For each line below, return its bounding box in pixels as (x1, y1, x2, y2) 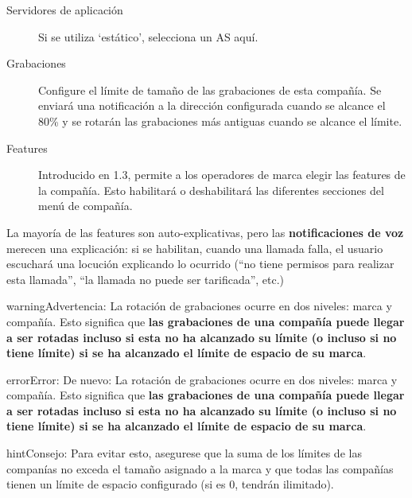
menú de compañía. (38, 197, 133, 214)
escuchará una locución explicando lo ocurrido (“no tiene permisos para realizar (6, 255, 395, 272)
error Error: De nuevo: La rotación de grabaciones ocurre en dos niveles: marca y (6, 371, 398, 387)
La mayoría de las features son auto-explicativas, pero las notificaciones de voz (6, 224, 404, 240)
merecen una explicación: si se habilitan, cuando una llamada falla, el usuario (6, 239, 383, 256)
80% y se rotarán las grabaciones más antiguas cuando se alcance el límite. (38, 112, 402, 129)
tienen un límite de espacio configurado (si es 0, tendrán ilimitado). (6, 476, 334, 492)
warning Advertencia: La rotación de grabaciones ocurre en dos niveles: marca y (6, 298, 392, 314)
